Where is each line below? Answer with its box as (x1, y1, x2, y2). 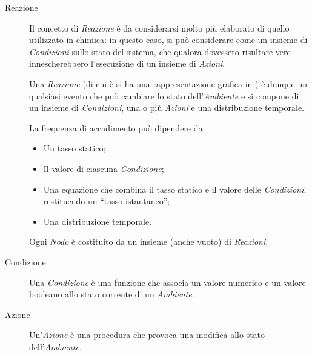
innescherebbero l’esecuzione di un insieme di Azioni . (29, 57, 225, 70)
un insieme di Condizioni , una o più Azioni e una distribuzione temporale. (29, 101, 305, 114)
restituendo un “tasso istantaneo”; (43, 194, 170, 207)
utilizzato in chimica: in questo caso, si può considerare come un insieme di (29, 33, 308, 46)
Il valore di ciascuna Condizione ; (43, 162, 164, 174)
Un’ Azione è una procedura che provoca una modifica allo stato (29, 328, 265, 341)
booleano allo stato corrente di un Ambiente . (29, 288, 194, 300)
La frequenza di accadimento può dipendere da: (29, 121, 205, 134)
